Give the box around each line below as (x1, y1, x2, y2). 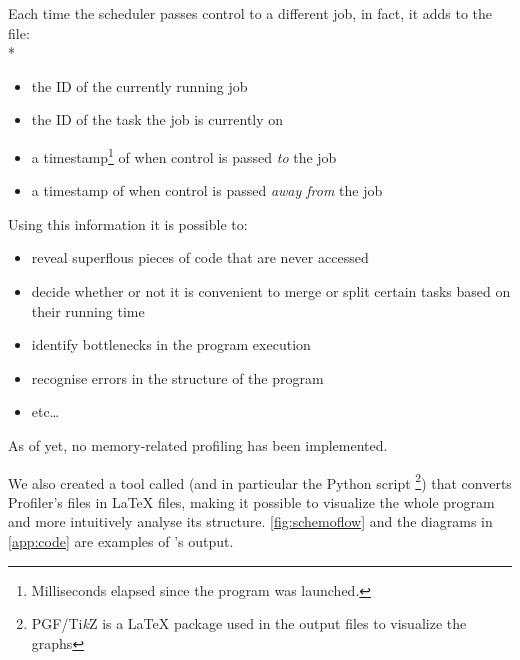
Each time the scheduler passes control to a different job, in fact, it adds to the (8, 3, 493, 23)
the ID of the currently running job (31, 75, 248, 96)
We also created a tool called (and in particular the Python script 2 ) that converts (8, 469, 512, 493)
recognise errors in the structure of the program (31, 367, 324, 388)
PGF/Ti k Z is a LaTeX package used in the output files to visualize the (31, 613, 467, 634)
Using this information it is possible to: (8, 213, 248, 234)
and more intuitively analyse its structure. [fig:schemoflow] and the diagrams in (8, 511, 493, 532)
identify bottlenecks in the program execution (31, 334, 311, 355)
